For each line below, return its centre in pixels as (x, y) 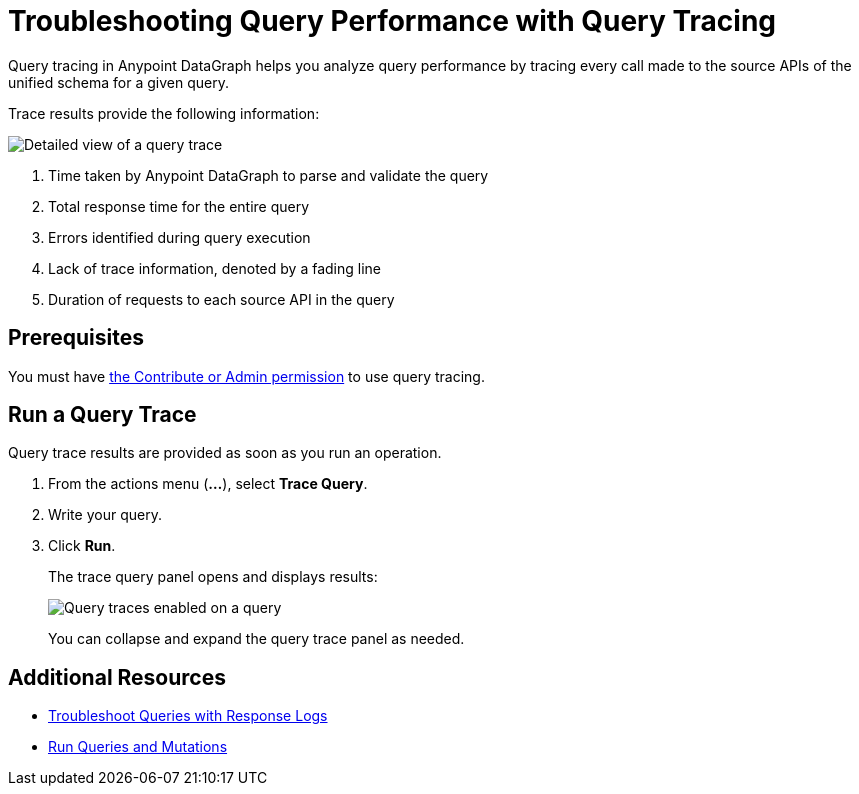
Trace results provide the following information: (164, 113)
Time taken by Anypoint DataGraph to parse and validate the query (268, 175)
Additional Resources (117, 677)
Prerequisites (76, 338)
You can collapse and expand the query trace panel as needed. (256, 639)
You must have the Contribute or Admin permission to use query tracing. (246, 376)
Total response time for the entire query (179, 206)
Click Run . (82, 546)
